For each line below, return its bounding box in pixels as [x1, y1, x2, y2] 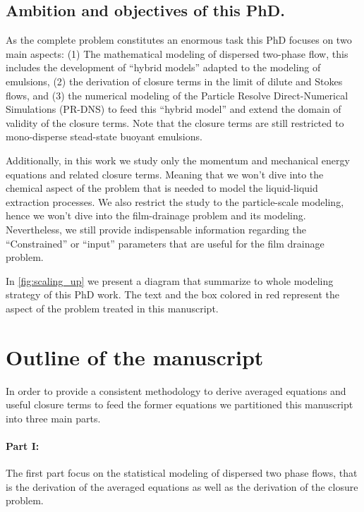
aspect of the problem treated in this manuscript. [6, 300, 219, 315]
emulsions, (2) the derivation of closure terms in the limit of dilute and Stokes [6, 73, 343, 88]
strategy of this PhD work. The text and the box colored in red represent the [6, 287, 339, 302]
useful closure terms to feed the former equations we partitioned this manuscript [6, 397, 353, 412]
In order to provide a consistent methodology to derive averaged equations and [6, 383, 346, 398]
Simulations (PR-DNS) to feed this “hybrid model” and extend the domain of [6, 102, 341, 116]
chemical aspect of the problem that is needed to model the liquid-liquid [6, 181, 318, 195]
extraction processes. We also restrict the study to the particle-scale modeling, [6, 194, 344, 209]
